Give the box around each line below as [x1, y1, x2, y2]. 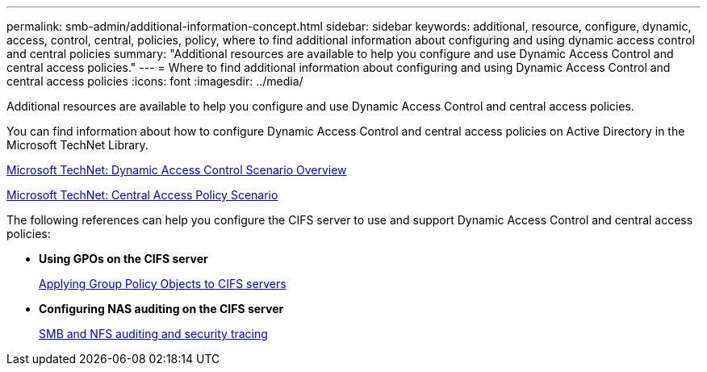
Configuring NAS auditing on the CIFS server [39, 302, 284, 316]
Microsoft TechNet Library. [6, 138, 149, 152]
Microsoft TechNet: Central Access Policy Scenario [6, 188, 278, 202]
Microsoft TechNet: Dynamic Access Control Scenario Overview [6, 163, 347, 177]
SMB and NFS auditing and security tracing [39, 327, 268, 341]
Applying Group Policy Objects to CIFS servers [39, 277, 287, 290]
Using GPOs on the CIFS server [39, 252, 208, 265]
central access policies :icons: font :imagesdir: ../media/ [6, 74, 303, 88]
